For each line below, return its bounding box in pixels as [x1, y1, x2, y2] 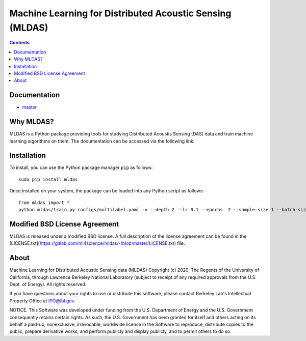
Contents [9, 40, 30, 46]
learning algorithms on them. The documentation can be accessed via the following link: [9, 138, 195, 144]
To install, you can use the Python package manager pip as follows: [9, 164, 153, 170]
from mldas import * [18, 200, 70, 206]
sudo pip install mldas [18, 176, 78, 182]
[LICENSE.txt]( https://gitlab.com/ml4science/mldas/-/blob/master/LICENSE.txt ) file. [9, 240, 185, 246]
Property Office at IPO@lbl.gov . [9, 298, 75, 304]
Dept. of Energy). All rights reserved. [9, 281, 87, 287]
